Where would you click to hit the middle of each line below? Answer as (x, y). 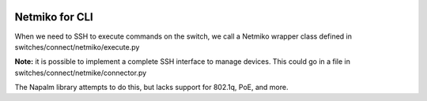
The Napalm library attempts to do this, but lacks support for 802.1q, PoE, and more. (151, 88)
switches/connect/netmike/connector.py (81, 73)
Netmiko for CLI (54, 17)
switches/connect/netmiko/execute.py (77, 47)
